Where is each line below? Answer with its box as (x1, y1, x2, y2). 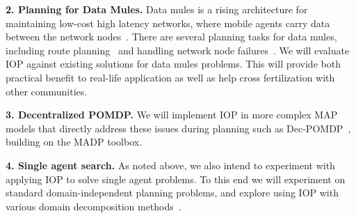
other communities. (6, 84, 88, 98)
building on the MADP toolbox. (6, 134, 143, 149)
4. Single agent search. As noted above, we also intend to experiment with (6, 157, 335, 172)
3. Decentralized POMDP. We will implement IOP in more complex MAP (6, 107, 338, 122)
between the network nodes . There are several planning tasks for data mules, (6, 29, 337, 44)
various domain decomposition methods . (6, 198, 181, 213)
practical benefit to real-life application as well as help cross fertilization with (6, 70, 335, 84)
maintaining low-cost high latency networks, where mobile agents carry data (6, 15, 330, 30)
